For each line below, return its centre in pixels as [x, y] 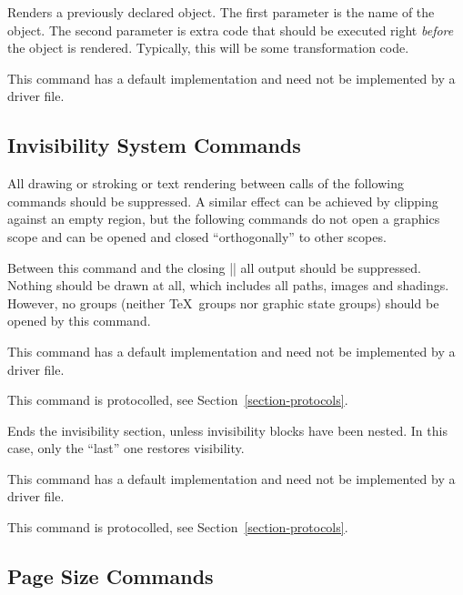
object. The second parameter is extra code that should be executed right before [231, 30]
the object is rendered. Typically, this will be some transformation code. [208, 48]
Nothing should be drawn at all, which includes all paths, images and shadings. [228, 285]
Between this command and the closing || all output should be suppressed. [214, 267]
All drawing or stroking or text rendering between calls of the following [206, 183]
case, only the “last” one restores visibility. [126, 448]
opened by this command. [79, 321]
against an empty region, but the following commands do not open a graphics [224, 219]
